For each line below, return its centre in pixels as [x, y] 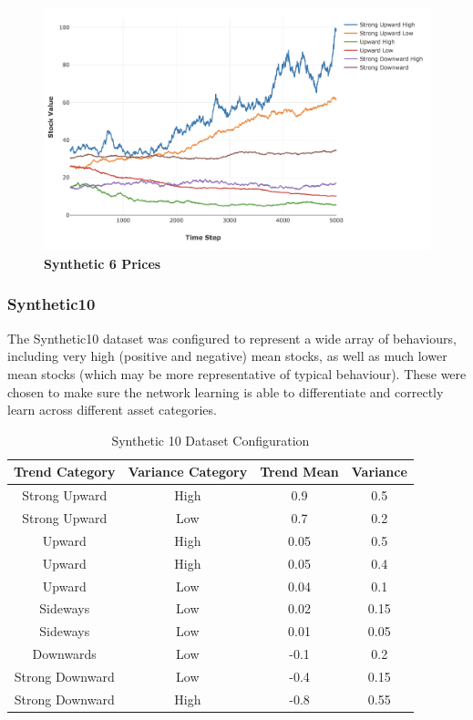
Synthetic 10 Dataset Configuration [211, 440]
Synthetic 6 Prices [103, 263]
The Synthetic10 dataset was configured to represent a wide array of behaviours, [232, 338]
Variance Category [188, 472]
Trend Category [65, 472]
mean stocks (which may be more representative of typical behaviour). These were [237, 373]
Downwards [64, 654]
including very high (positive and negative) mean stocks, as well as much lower [227, 356]
